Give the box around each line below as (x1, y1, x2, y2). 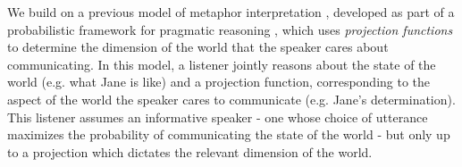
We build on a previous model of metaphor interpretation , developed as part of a (7, 3, 455, 21)
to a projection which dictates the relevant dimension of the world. (7, 142, 373, 161)
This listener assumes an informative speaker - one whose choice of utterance (7, 107, 428, 126)
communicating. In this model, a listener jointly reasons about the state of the (7, 54, 436, 73)
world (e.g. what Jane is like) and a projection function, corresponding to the (7, 72, 431, 91)
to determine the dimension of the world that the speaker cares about (7, 38, 389, 56)
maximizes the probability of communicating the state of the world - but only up (7, 125, 450, 144)
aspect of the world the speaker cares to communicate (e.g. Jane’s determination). (7, 89, 456, 108)
